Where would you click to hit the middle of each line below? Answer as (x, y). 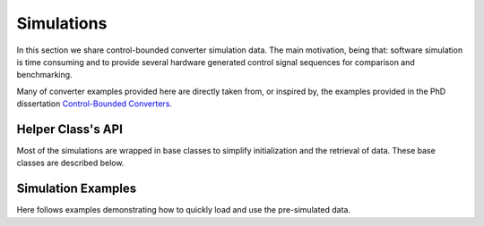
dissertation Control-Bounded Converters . (94, 104)
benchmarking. (44, 75)
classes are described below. (70, 163)
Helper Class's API (69, 129)
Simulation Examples (77, 189)
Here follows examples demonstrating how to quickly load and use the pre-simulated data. (184, 210)
